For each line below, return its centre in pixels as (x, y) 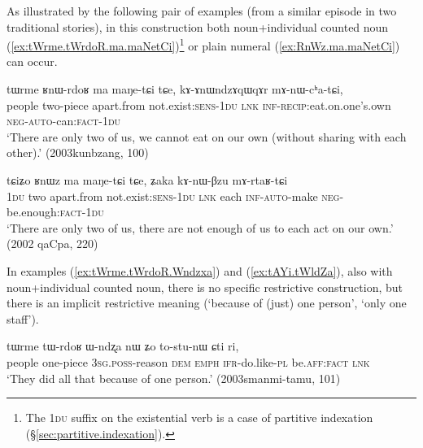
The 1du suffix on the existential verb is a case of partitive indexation (199, 418)
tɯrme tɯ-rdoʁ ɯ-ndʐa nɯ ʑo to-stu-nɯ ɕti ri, (123, 346)
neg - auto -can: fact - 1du (64, 121)
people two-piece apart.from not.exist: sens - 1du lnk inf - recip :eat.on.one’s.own (199, 104)
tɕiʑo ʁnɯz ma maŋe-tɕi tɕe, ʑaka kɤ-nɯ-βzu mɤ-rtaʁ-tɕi (147, 180)
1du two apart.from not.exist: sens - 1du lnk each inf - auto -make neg (173, 196)
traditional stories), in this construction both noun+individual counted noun (198, 26)
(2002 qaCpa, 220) (52, 244)
